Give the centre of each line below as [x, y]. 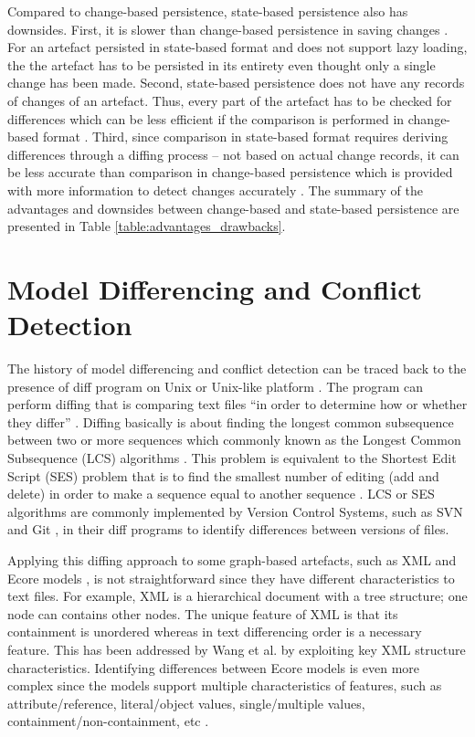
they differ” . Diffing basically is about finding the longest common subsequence [231, 421]
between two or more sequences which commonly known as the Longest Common [234, 440]
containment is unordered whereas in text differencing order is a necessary [215, 632]
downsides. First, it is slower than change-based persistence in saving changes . [228, 29]
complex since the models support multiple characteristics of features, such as [225, 685]
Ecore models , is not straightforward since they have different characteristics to [231, 578]
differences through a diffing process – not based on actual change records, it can [233, 154]
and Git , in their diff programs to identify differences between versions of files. [228, 529]
